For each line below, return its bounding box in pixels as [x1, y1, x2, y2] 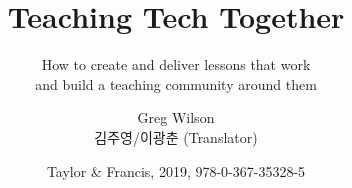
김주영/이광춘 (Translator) [94, 126, 258, 147]
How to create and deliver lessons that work [41, 54, 311, 75]
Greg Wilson [137, 107, 215, 128]
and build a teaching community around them [35, 73, 317, 94]
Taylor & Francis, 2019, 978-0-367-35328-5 [46, 160, 306, 181]
